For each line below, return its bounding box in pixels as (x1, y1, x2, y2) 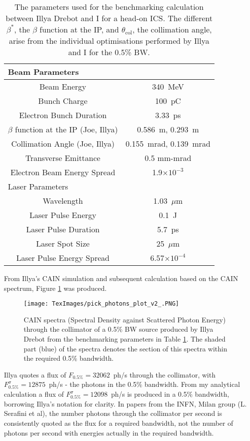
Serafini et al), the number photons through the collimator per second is (4, 408, 222, 418)
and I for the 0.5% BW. (68, 46, 150, 58)
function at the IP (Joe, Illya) (15, 124, 118, 135)
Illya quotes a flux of (4, 369, 67, 379)
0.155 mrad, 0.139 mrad (125, 138, 211, 149)
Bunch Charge (38, 95, 88, 106)
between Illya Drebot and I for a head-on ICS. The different (5, 12, 213, 24)
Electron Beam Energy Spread (10, 166, 115, 178)
